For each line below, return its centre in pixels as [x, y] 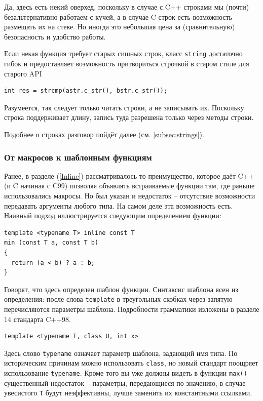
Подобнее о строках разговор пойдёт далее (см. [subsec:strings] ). [104, 134]
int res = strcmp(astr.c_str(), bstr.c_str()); [86, 91]
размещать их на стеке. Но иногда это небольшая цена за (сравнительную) [120, 27]
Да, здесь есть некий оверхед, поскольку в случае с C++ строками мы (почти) [127, 7]
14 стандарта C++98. [37, 319]
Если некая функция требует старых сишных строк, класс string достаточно [123, 53]
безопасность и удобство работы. [55, 36]
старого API [23, 73]
